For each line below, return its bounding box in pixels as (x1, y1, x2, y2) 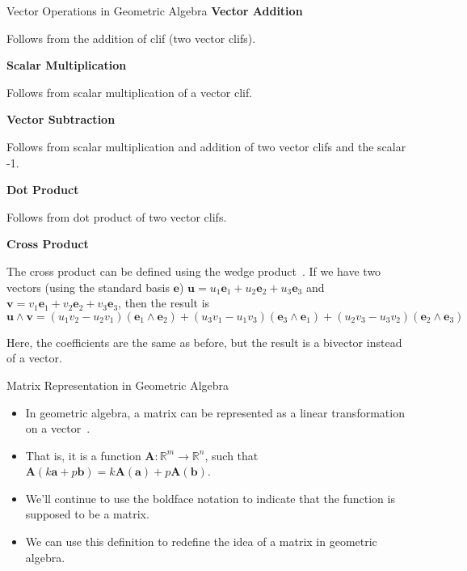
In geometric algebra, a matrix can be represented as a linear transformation (25, 404, 405, 421)
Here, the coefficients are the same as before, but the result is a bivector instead (6, 333, 402, 350)
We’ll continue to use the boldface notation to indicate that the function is (25, 489, 395, 506)
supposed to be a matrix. (25, 505, 149, 522)
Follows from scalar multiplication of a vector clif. (6, 83, 253, 100)
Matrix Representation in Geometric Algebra (6, 376, 229, 393)
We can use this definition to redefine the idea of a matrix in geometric (25, 533, 377, 550)
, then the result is (118, 294, 210, 311)
